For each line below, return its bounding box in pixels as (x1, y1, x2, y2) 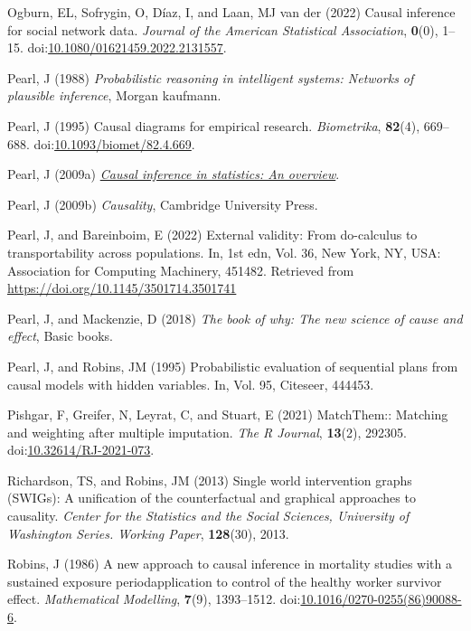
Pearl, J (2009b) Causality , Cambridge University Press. (7, 194, 318, 213)
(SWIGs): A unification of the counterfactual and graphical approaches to (7, 488, 416, 507)
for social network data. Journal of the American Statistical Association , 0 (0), (7, 20, 438, 39)
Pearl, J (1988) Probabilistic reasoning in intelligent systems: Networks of (7, 68, 414, 87)
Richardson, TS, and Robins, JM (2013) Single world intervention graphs (7, 470, 412, 489)
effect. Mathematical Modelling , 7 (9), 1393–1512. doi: (7, 589, 301, 608)
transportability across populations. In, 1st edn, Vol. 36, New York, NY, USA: (7, 242, 441, 261)
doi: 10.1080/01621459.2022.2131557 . (27, 38, 227, 57)
